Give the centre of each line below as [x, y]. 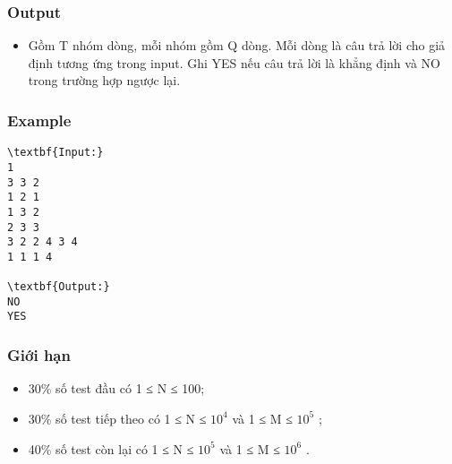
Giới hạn [39, 355]
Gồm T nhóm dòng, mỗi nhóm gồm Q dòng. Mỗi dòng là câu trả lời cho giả [237, 45]
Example [39, 120]
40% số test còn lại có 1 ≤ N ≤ [111, 448]
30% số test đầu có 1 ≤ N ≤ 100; [116, 388]
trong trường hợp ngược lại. [104, 80]
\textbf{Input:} [55, 153]
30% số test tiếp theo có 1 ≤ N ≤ [117, 418]
